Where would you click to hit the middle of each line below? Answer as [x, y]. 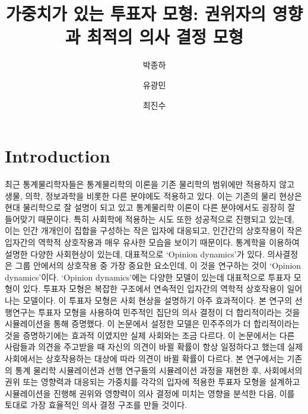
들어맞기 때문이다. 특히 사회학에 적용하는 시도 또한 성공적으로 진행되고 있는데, [150, 219]
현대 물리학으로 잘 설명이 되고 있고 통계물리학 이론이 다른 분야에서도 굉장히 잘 [150, 207]
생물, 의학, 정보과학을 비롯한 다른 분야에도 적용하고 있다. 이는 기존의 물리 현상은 [153, 195]
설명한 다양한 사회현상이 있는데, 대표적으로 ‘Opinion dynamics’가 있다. [135, 254]
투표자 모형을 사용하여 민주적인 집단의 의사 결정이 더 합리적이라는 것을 [169, 312]
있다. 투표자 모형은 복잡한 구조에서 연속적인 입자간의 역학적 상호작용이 [153, 289]
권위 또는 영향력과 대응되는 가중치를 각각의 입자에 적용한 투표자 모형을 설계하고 [153, 382]
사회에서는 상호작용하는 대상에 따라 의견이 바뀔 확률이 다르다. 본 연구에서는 [145, 358]
